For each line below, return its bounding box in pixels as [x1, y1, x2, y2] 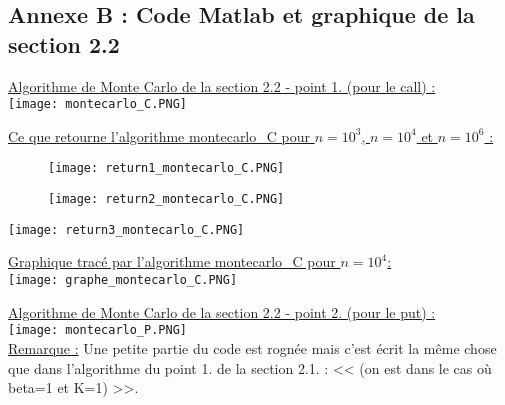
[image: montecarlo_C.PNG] [8, 97, 187, 112]
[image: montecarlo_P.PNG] [8, 323, 187, 338]
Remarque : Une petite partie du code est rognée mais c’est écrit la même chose [8, 337, 497, 358]
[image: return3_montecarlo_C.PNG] [8, 222, 245, 237]
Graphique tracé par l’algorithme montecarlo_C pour [8, 251, 336, 272]
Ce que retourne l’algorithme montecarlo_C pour [8, 125, 310, 146]
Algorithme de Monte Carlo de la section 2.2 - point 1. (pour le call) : [8, 75, 436, 96]
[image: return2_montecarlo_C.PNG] [48, 192, 285, 207]
